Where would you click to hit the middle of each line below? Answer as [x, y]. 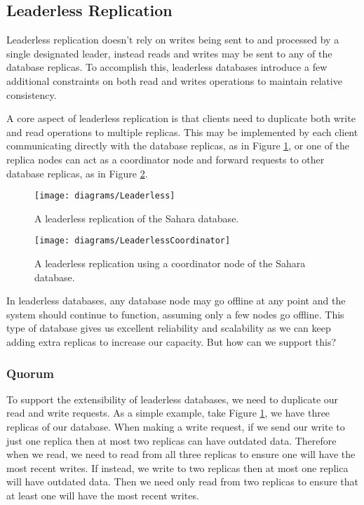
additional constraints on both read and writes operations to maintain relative [174, 80]
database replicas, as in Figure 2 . [77, 173]
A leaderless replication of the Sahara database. [137, 218]
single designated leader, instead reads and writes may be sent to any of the [169, 53]
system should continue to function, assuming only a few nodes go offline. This [175, 314]
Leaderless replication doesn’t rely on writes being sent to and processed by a [173, 40]
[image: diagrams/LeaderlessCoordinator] [133, 241]
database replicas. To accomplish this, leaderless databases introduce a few [167, 67]
